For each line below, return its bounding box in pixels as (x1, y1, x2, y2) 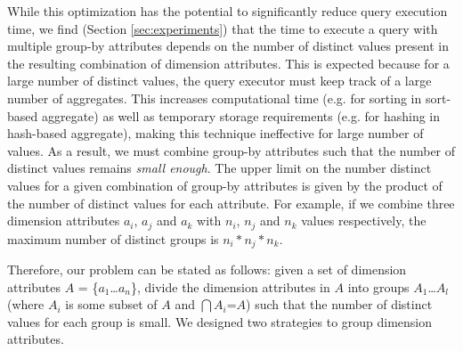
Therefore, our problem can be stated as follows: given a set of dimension (7, 260, 407, 279)
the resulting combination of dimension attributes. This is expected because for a (7, 53, 450, 72)
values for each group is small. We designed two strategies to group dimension (7, 312, 433, 331)
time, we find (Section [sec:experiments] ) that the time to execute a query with (7, 19, 438, 37)
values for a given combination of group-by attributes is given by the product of (7, 175, 443, 194)
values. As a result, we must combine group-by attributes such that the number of (7, 141, 456, 159)
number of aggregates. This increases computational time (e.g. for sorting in (7, 88, 422, 107)
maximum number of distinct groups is (7, 229, 219, 248)
